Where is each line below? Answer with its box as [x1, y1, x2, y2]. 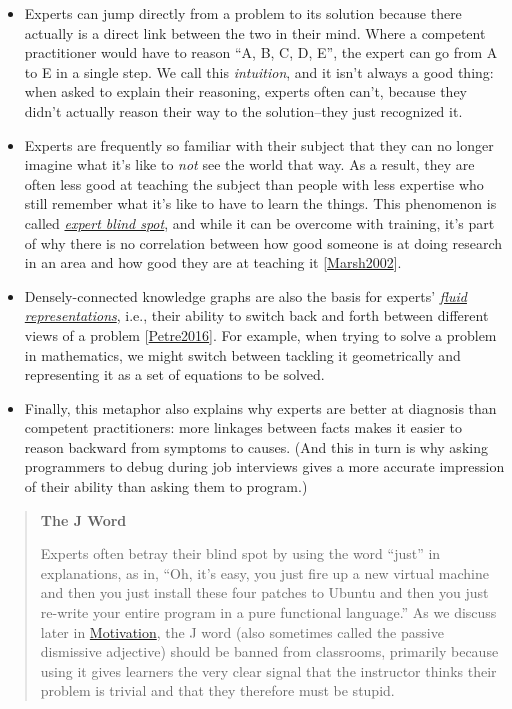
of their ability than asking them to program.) [24, 476, 308, 497]
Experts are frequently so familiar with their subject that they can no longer [24, 134, 494, 155]
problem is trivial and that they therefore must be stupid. [40, 680, 395, 701]
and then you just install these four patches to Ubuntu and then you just [40, 582, 489, 603]
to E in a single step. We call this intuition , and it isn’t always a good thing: [24, 61, 494, 82]
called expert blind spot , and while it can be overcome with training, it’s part [24, 212, 495, 233]
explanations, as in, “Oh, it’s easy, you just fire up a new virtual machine [40, 562, 489, 583]
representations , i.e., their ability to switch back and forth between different [24, 305, 489, 326]
